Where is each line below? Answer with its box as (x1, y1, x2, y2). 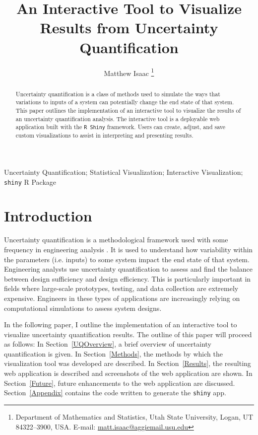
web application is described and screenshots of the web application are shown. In (4, 368, 253, 378)
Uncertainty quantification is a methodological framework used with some (4, 234, 228, 245)
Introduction (4, 206, 92, 226)
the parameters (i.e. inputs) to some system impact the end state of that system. (4, 254, 250, 264)
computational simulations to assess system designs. (4, 302, 162, 313)
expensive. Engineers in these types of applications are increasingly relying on (4, 292, 240, 303)
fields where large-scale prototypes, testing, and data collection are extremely (4, 283, 239, 293)
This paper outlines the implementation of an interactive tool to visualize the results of (15, 106, 241, 114)
